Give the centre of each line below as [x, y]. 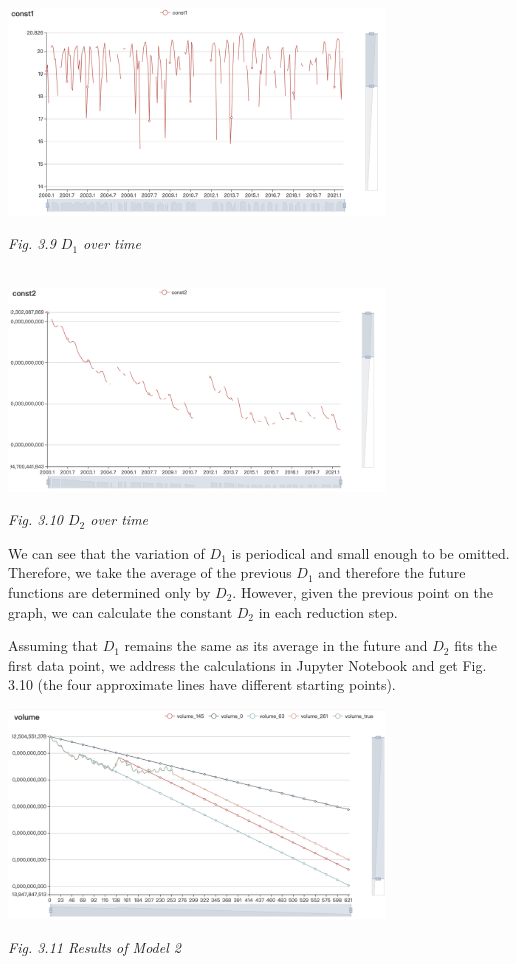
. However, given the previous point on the [363, 592]
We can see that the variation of [106, 552]
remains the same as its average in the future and [276, 645]
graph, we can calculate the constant [120, 611]
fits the [476, 645]
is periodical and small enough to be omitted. [370, 552]
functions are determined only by [109, 592]
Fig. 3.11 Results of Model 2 [94, 946]
